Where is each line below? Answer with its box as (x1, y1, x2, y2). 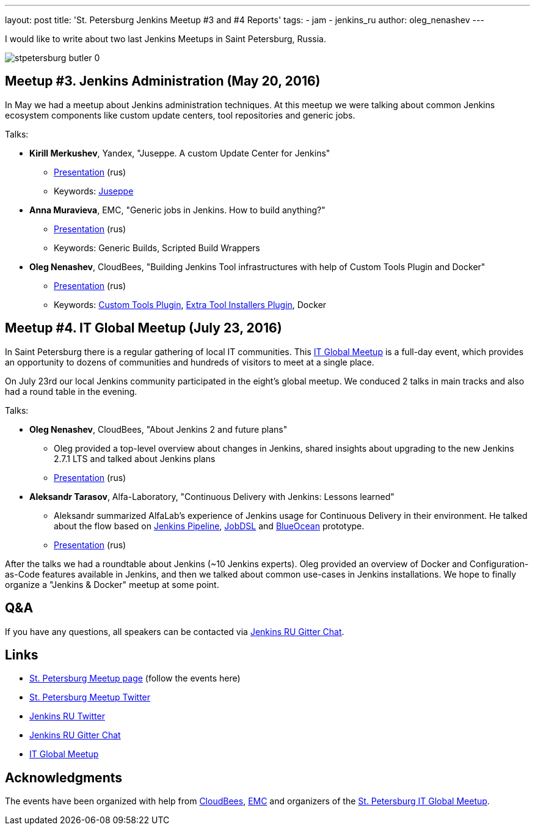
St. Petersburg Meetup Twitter (29, 692, 151, 703)
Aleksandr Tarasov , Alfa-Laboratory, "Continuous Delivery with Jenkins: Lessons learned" (29, 491, 395, 502)
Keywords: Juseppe (54, 185, 134, 196)
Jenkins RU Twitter (29, 711, 105, 722)
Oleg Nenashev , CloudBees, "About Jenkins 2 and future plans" (29, 424, 288, 435)
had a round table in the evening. (5, 386, 137, 397)
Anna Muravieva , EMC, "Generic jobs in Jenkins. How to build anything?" (29, 204, 326, 215)
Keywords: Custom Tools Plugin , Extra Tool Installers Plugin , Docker (54, 299, 327, 310)
